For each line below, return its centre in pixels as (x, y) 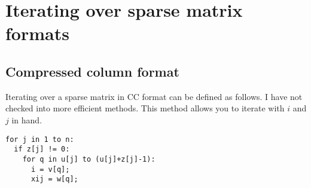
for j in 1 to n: (40, 139)
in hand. (27, 119)
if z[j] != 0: (42, 149)
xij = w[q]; (54, 179)
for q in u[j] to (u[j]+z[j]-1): (89, 159)
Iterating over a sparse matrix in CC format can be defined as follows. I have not (154, 96)
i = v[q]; (50, 169)
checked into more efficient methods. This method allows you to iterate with (145, 108)
